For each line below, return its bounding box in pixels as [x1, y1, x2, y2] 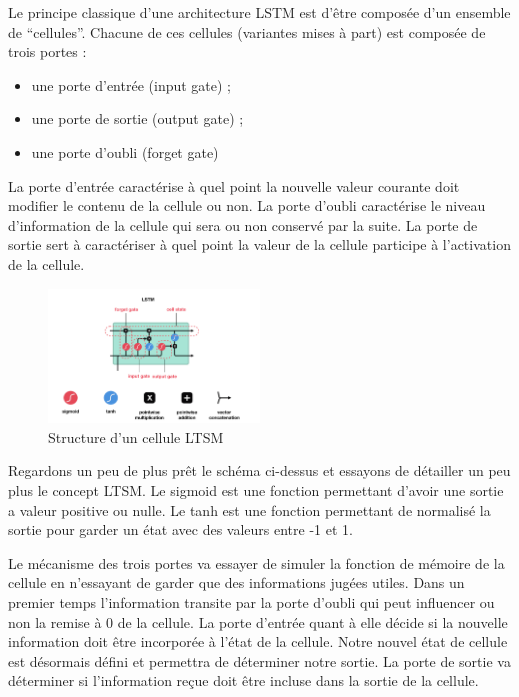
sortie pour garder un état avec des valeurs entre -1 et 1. [8, 519, 353, 540]
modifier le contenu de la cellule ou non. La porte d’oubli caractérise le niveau [8, 195, 486, 216]
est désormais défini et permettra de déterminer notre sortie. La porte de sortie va [8, 650, 511, 671]
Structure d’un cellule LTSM [48, 426, 224, 447]
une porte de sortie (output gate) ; [31, 108, 244, 129]
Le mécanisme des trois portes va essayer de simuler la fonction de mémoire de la [8, 552, 505, 573]
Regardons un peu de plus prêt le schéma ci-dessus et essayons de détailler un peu [8, 460, 511, 481]
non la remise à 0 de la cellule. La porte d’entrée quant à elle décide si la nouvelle [8, 611, 508, 632]
